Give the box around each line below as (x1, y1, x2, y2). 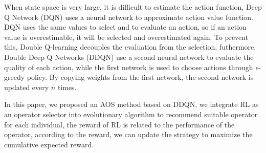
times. (57, 81, 77, 92)
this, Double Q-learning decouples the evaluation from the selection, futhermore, (4, 41, 256, 52)
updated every (4, 81, 49, 92)
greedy (4, 72, 25, 82)
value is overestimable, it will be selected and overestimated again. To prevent (4, 31, 249, 42)
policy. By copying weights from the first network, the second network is (27, 72, 254, 82)
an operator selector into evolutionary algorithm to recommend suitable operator (4, 108, 258, 119)
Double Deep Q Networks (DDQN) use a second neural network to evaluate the (4, 51, 254, 62)
